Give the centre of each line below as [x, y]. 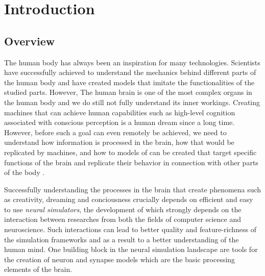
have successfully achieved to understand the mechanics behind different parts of [130, 72]
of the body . [25, 172]
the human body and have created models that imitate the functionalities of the [129, 82]
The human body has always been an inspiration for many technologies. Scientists [132, 62]
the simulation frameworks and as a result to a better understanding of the [122, 239]
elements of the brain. [38, 269]
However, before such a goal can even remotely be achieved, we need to [115, 132]
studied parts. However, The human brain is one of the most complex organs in [128, 92]
